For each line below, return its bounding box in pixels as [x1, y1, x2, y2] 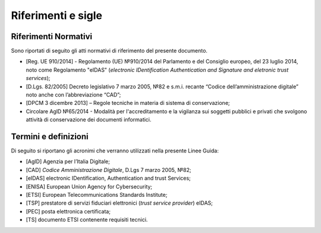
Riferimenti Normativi [11, 31, 92, 42]
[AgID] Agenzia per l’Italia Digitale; [26, 158, 110, 165]
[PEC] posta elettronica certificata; [26, 208, 111, 215]
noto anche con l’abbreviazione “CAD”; [26, 91, 121, 98]
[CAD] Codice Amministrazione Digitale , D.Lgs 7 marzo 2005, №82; [26, 166, 191, 173]
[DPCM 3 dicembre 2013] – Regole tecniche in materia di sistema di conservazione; [26, 100, 230, 107]
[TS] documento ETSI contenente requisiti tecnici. [26, 216, 148, 224]
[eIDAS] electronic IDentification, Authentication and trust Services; [26, 175, 191, 182]
